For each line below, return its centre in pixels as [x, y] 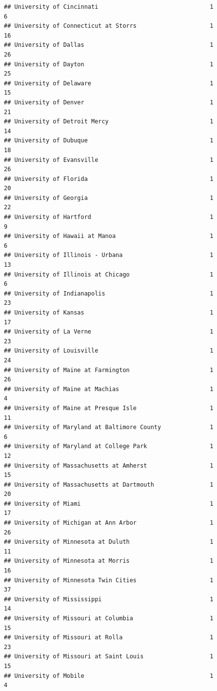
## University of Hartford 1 [109, 217]
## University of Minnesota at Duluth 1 [109, 542]
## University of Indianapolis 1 [109, 293]
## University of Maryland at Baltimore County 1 [109, 427]
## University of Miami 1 [109, 503]
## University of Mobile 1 [109, 676]
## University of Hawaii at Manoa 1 [109, 236]
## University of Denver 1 [109, 102]
